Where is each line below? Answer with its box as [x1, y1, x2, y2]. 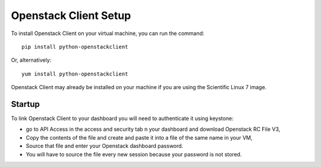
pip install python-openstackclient [21, 43, 128, 50]
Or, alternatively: [11, 56, 52, 64]
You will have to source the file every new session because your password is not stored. [26, 150, 242, 157]
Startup [11, 99, 40, 109]
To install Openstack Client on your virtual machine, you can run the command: [11, 30, 204, 37]
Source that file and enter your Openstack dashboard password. [26, 143, 184, 150]
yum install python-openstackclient [21, 70, 128, 77]
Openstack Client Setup [11, 9, 131, 22]
